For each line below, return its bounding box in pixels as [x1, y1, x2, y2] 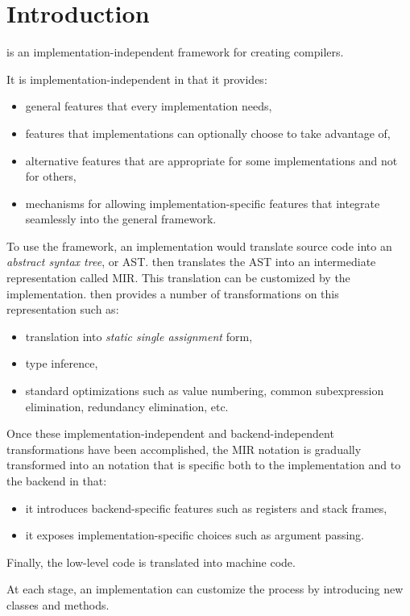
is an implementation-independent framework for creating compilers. [6, 44, 344, 60]
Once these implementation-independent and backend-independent [6, 425, 334, 442]
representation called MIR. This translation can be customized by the [6, 269, 350, 286]
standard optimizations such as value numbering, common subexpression [25, 382, 384, 399]
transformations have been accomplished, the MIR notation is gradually [6, 440, 362, 457]
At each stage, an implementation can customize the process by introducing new [6, 581, 404, 597]
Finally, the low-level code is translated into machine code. [6, 553, 296, 570]
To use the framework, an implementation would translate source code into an [6, 237, 392, 254]
